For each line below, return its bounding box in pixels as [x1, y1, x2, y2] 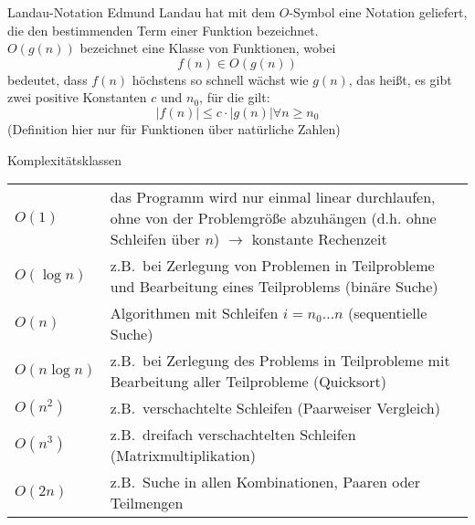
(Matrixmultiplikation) [110, 445, 256, 467]
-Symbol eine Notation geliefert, [289, 3, 468, 21]
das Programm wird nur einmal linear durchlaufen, [110, 186, 436, 208]
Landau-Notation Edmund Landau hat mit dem [7, 3, 276, 21]
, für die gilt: [199, 88, 270, 107]
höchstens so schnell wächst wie [132, 69, 309, 89]
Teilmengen [110, 492, 184, 514]
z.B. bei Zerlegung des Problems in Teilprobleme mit [110, 350, 450, 372]
